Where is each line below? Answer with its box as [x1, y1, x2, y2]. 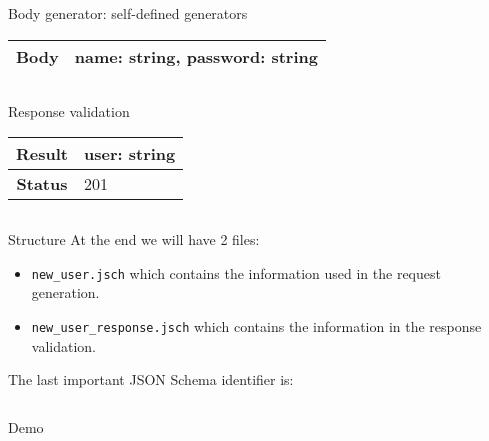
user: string [83, 142, 176, 166]
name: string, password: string [74, 44, 318, 68]
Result [16, 142, 68, 166]
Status [16, 172, 68, 196]
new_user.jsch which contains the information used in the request [31, 262, 441, 283]
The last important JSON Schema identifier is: [8, 369, 294, 390]
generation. [31, 282, 100, 303]
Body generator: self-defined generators [8, 3, 248, 23]
